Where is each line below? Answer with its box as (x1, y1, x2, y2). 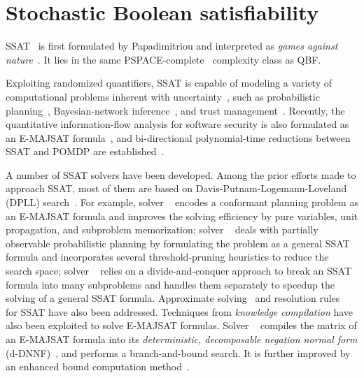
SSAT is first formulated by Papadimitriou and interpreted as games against (6, 38, 338, 53)
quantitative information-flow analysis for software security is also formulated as (6, 117, 349, 131)
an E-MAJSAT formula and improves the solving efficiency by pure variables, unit (6, 208, 358, 223)
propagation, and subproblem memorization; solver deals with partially (6, 222, 318, 237)
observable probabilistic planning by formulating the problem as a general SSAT (6, 235, 350, 250)
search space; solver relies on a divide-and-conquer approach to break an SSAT (6, 263, 352, 278)
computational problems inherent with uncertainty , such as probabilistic (6, 89, 320, 103)
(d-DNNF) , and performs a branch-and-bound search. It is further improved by (6, 345, 351, 360)
